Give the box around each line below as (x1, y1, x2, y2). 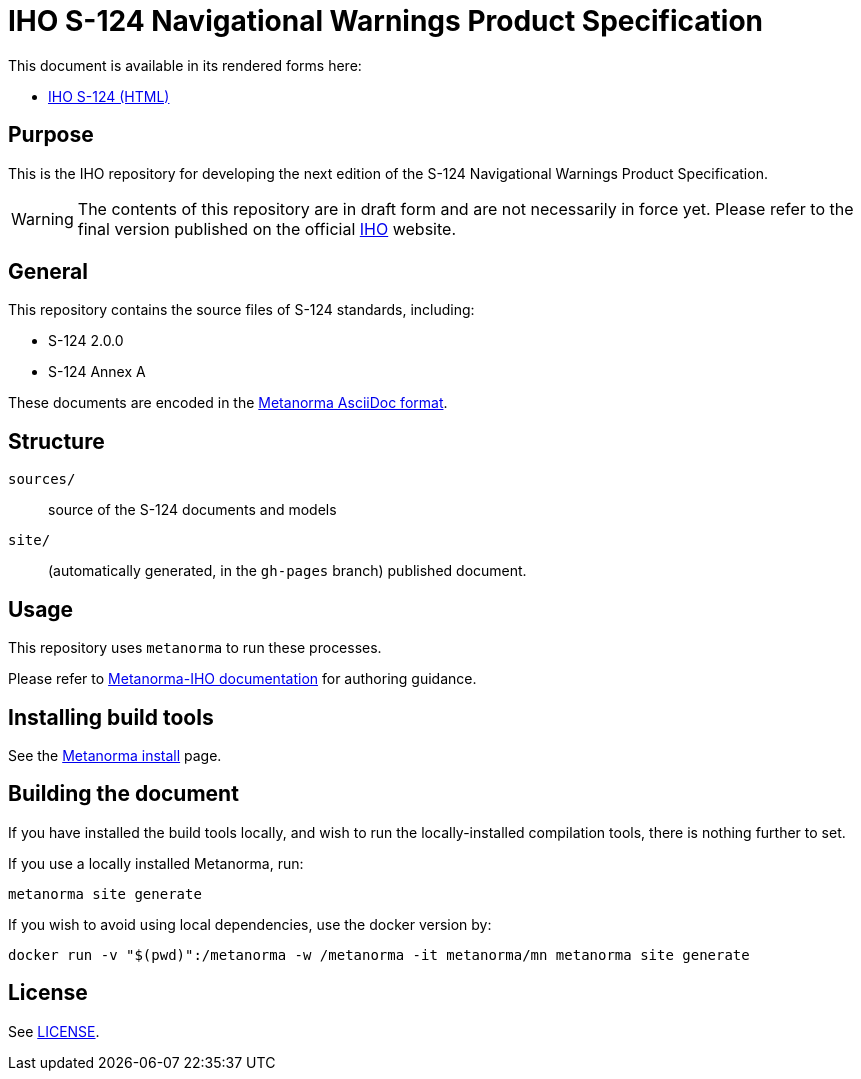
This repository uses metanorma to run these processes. (8, 639, 382, 657)
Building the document (8, 781, 239, 807)
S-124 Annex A (48, 363, 146, 381)
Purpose (8, 122, 94, 148)
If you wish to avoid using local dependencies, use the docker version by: (8, 915, 492, 933)
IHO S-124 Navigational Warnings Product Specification (8, 4, 763, 38)
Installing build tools (8, 704, 214, 730)
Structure (8, 428, 105, 454)
